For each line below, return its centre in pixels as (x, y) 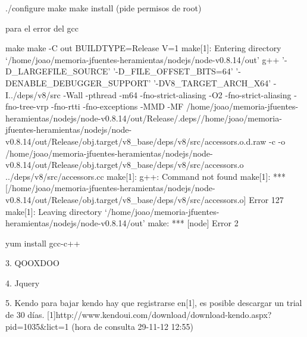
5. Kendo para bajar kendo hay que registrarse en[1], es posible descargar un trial (154, 303)
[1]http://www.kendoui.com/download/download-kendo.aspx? (159, 315)
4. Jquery (23, 283)
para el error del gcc (42, 28)
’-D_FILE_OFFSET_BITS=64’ (173, 71)
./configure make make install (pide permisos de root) (104, 8)
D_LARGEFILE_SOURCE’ (58, 71)
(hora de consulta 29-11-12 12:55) (132, 326)
